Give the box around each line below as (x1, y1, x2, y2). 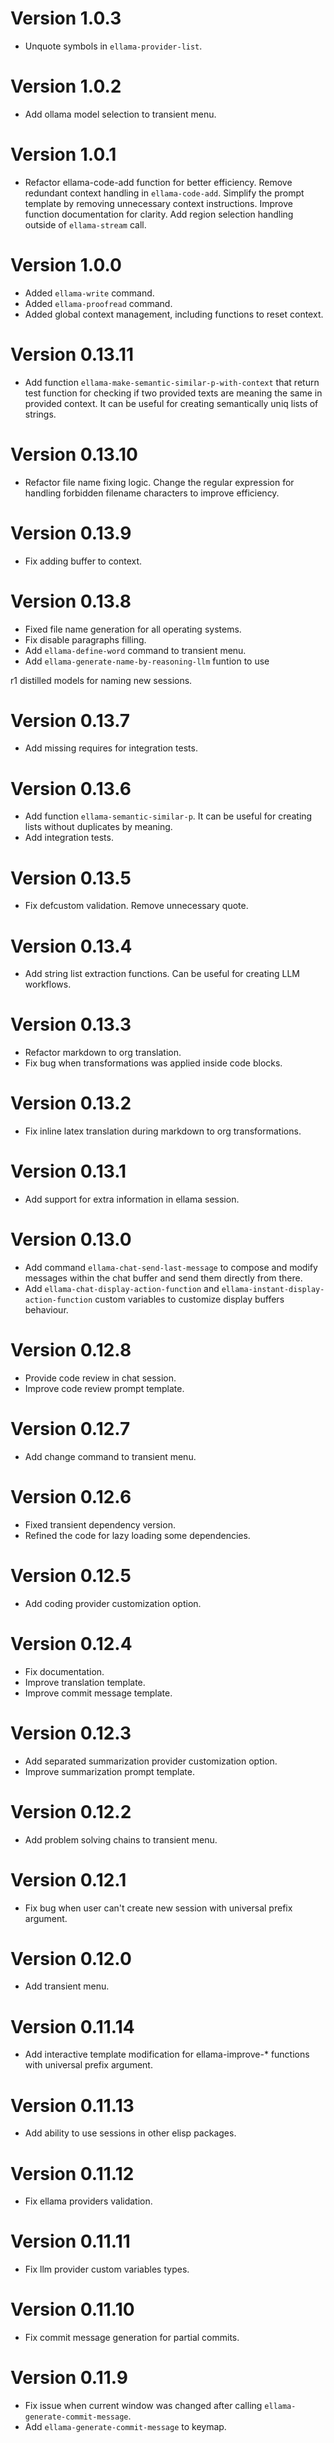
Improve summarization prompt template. (24, 1765, 195, 1777)
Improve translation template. (24, 1676, 146, 1688)
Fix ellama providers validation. (24, 2195, 153, 2207)
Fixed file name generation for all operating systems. (24, 623, 242, 635)
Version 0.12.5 (10, 1565, 132, 1587)
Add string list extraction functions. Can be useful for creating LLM (24, 968, 300, 980)
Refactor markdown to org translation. (24, 1047, 182, 1059)
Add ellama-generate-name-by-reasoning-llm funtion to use (24, 655, 270, 667)
